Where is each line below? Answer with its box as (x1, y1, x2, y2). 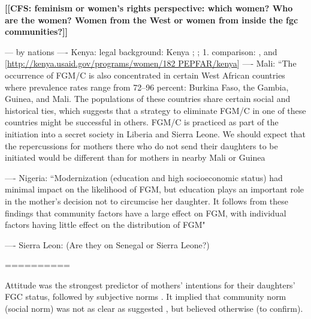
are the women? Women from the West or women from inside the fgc (5, 13, 298, 26)
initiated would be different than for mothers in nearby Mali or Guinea (5, 151, 265, 164)
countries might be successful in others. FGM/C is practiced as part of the (5, 116, 279, 128)
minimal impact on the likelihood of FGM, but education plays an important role (5, 183, 304, 195)
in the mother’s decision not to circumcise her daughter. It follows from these (5, 194, 289, 207)
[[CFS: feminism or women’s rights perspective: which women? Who (5, 2, 293, 14)
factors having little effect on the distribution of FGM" (5, 218, 206, 231)
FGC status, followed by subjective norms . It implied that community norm (5, 290, 286, 303)
